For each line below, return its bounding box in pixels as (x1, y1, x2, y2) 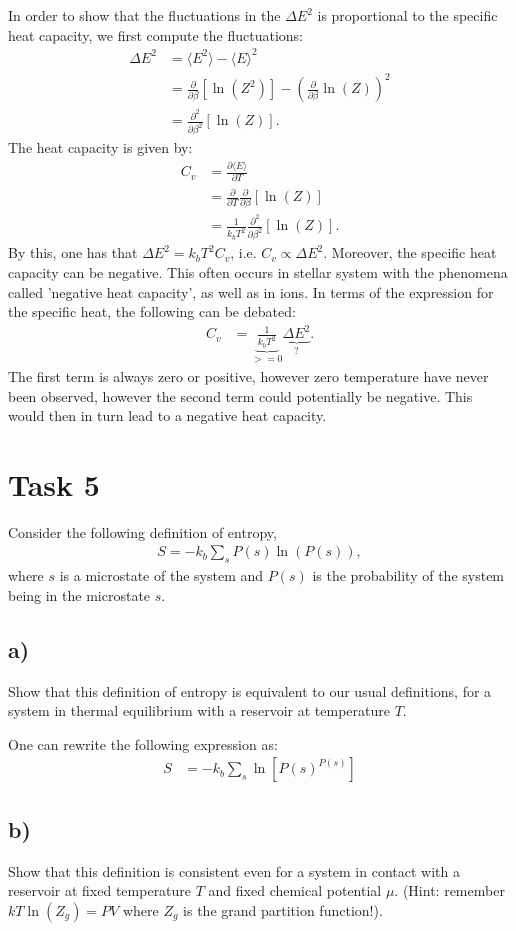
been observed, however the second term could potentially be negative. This (8, 385, 473, 406)
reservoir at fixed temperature (8, 880, 192, 901)
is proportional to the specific (317, 5, 498, 25)
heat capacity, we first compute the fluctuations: (8, 24, 303, 45)
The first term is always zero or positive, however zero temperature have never (8, 365, 489, 386)
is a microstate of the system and (59, 565, 264, 586)
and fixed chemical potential (208, 880, 382, 901)
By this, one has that (8, 242, 138, 263)
